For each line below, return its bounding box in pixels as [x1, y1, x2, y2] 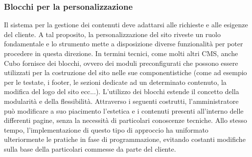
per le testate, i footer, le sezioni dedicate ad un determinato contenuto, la [4, 77, 227, 87]
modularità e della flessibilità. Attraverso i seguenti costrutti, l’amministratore [4, 96, 239, 106]
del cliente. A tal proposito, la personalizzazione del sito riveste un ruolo [4, 29, 221, 39]
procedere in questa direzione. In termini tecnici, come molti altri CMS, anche [4, 48, 238, 58]
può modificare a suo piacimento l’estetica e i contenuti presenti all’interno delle [4, 105, 244, 116]
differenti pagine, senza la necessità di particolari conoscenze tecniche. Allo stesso [4, 115, 247, 125]
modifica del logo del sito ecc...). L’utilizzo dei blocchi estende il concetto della [4, 86, 239, 97]
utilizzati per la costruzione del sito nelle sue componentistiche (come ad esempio [4, 67, 247, 78]
